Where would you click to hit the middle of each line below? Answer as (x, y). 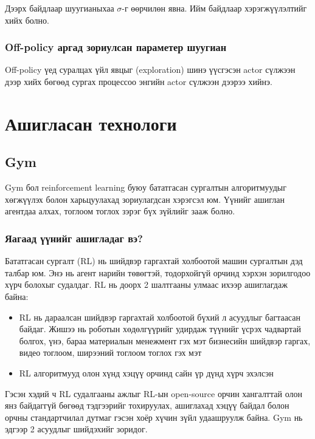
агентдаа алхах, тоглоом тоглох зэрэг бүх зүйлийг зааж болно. (120, 211)
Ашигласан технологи (91, 123)
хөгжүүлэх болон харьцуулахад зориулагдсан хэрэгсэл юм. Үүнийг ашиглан (145, 199)
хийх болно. (27, 20)
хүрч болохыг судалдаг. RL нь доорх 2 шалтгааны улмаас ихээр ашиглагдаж (146, 284)
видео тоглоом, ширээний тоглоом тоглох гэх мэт (110, 352)
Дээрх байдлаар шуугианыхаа (60, 8)
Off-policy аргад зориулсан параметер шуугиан (116, 47)
